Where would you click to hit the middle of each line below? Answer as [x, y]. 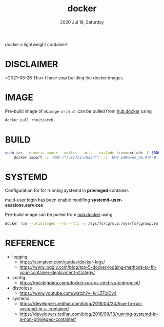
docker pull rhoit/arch [29, 120]
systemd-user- [107, 200]
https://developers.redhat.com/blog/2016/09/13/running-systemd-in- [89, 314]
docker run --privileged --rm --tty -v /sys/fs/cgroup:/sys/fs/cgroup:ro [82, 224]
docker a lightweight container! [36, 44]
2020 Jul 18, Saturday [82, 22]
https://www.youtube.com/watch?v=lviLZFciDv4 [68, 293]
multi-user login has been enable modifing [48, 200]
